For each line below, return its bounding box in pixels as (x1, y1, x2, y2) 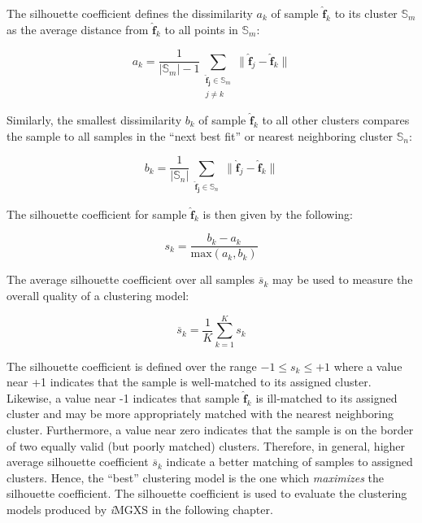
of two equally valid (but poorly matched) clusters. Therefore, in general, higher (7, 437, 406, 454)
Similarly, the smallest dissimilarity (7, 111, 182, 128)
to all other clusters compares (262, 111, 410, 128)
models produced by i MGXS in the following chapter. (7, 500, 273, 517)
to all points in (164, 20, 238, 37)
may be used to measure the (272, 271, 413, 288)
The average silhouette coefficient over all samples (7, 271, 255, 288)
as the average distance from (7, 20, 149, 37)
